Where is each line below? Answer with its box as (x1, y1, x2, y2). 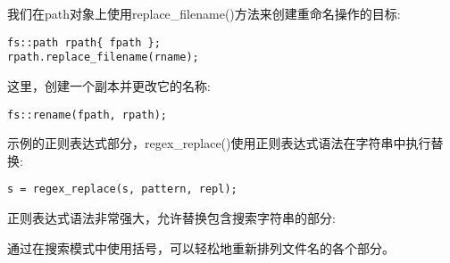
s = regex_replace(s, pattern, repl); (7, 183, 237, 196)
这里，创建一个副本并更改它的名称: (7, 76, 211, 95)
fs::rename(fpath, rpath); (7, 108, 167, 121)
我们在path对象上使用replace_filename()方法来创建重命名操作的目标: (7, 4, 401, 22)
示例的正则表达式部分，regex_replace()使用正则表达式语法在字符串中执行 (7, 134, 431, 152)
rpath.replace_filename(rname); (7, 51, 199, 64)
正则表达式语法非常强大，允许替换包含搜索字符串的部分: (7, 209, 336, 226)
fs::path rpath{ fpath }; (7, 36, 161, 49)
